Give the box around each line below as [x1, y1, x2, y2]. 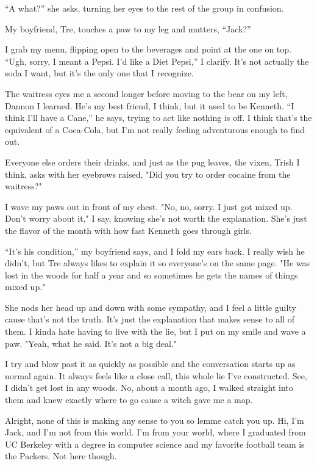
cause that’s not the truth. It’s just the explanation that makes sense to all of [5, 313, 295, 326]
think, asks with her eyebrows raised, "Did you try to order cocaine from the [5, 167, 291, 180]
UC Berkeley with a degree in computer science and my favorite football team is [5, 437, 305, 450]
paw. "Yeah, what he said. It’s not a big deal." [5, 337, 177, 349]
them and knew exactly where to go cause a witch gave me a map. [5, 393, 253, 406]
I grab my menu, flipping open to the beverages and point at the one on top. [5, 43, 291, 56]
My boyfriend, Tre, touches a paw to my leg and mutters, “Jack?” [5, 22, 251, 35]
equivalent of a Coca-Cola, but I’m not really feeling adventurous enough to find [5, 123, 305, 136]
